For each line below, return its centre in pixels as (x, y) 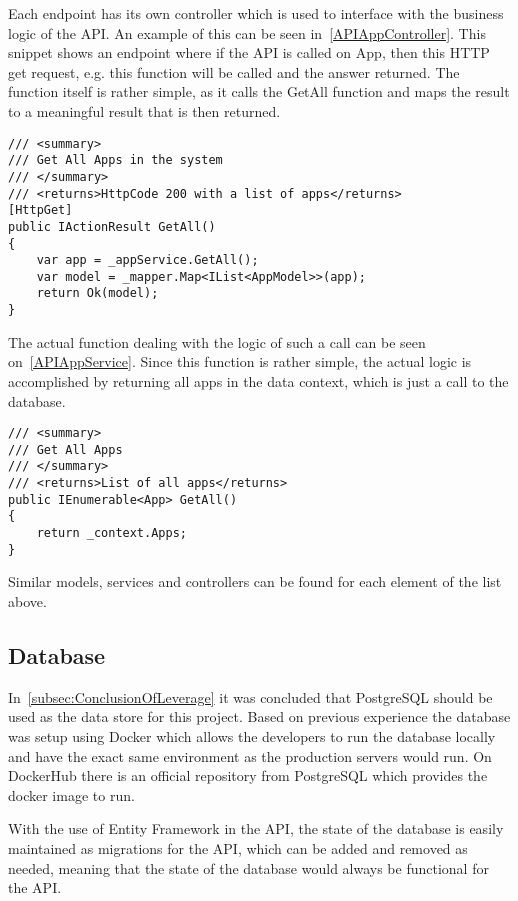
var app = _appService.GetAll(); (147, 260)
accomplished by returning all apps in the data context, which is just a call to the (258, 380)
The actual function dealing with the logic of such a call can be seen (217, 341)
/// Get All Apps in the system (115, 160)
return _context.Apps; (111, 533)
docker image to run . (71, 794)
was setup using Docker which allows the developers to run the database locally (252, 735)
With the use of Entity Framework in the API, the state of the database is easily (256, 828)
